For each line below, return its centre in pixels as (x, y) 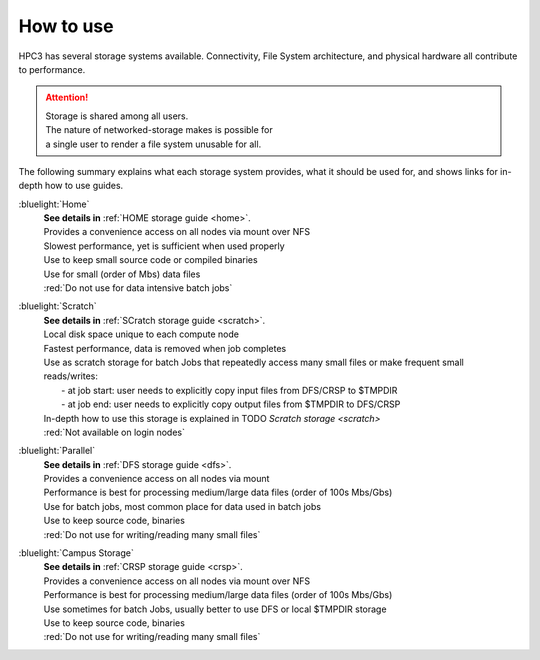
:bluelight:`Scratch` (57, 306)
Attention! (67, 97)
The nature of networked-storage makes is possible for (159, 130)
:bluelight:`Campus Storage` (76, 553)
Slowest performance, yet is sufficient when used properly (164, 246)
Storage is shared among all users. (117, 116)
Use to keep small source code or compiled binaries (151, 260)
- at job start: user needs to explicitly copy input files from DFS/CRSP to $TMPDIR (229, 390)
